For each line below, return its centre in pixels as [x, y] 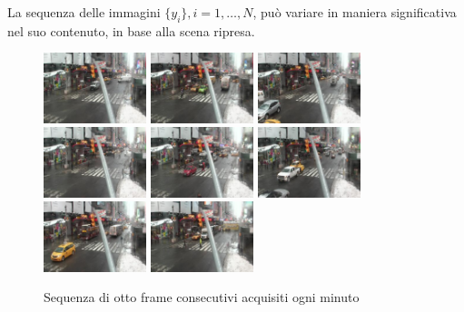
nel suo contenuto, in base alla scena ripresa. [131, 30]
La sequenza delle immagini [84, 12]
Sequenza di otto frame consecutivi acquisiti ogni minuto [202, 297]
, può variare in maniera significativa [355, 12]
